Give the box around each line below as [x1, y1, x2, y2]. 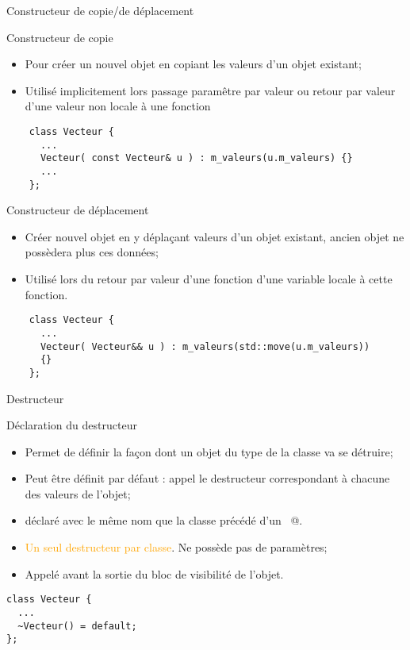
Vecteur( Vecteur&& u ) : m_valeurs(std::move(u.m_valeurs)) [40, 340, 370, 352]
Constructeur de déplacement [6, 202, 149, 218]
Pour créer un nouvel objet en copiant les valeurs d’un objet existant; [25, 56, 362, 72]
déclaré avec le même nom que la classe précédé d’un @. [25, 512, 303, 529]
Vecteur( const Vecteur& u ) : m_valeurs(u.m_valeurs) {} [40, 152, 353, 164]
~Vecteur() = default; [17, 620, 137, 632]
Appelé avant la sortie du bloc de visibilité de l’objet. [25, 565, 284, 582]
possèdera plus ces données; [25, 244, 159, 260]
